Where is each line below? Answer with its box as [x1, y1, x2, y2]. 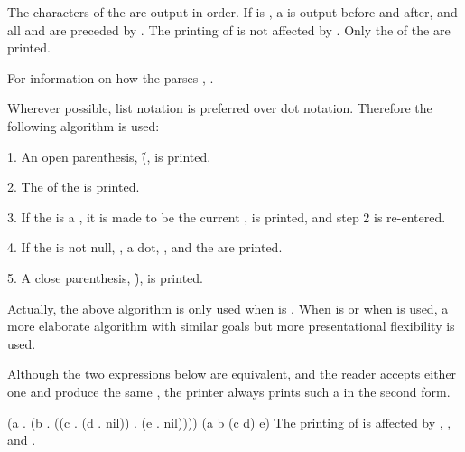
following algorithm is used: [7, 116, 160, 135]
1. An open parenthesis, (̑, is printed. [7, 146, 211, 165]
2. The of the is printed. [7, 177, 140, 196]
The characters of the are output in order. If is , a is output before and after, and [7, 3, 458, 21]
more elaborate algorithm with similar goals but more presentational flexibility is [7, 316, 455, 335]
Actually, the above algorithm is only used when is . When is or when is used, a [7, 298, 449, 317]
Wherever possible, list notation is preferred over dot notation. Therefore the [7, 99, 432, 118]
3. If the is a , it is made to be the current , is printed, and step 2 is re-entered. [7, 207, 446, 226]
